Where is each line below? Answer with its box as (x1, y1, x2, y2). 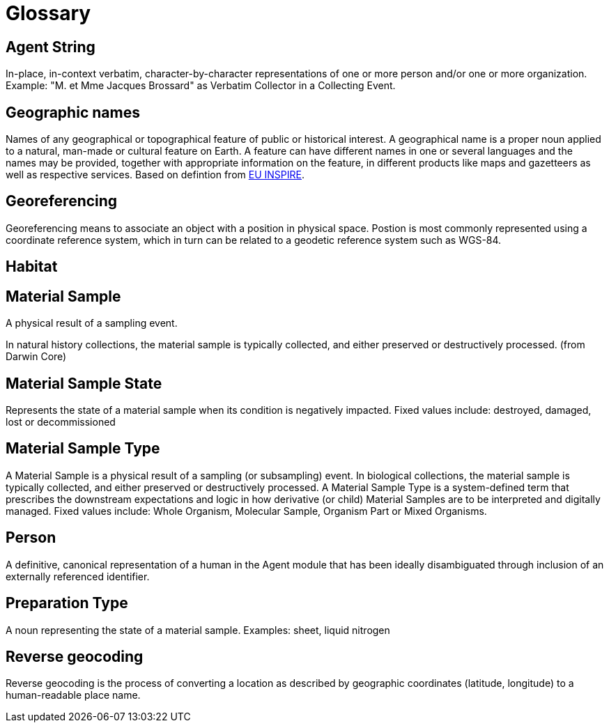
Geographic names (6, 103, 140, 121)
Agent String (6, 38, 95, 56)
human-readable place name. (6, 689, 141, 702)
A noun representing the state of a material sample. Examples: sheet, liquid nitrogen (6, 624, 390, 636)
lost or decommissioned (6, 415, 116, 428)
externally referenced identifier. (6, 570, 150, 582)
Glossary (6, 1, 91, 25)
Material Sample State (6, 374, 162, 392)
